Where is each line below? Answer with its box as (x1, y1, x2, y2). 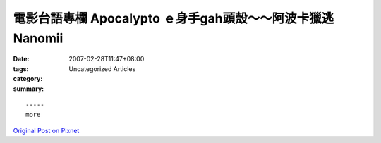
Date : (13, 55, 30, 63)
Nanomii (13, 30, 64, 46)
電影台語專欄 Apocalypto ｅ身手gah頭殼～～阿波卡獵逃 (13, 11, 334, 26)
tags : (13, 64, 29, 73)
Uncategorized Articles (68, 64, 136, 73)
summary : (13, 85, 44, 93)
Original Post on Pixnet (13, 126, 80, 135)
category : (13, 75, 43, 83)
